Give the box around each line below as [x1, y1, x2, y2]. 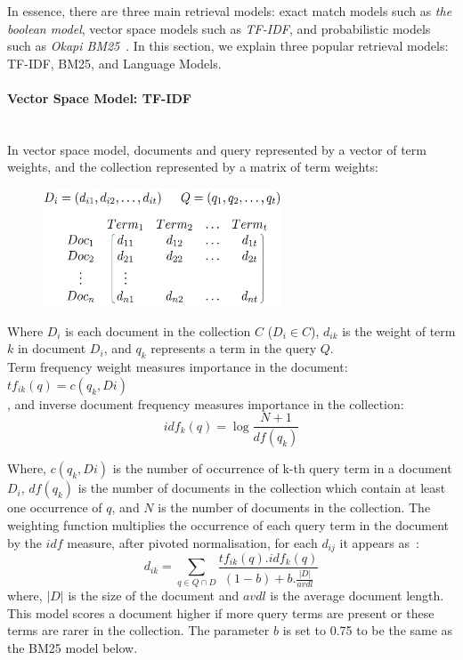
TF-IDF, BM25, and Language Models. [7, 53, 222, 72]
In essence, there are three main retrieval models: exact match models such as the [7, 2, 452, 20]
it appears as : [339, 533, 419, 551]
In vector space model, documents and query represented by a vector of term [7, 140, 426, 158]
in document [17, 339, 86, 358]
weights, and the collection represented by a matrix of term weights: [7, 157, 378, 176]
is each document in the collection [65, 321, 251, 340]
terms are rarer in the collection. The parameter [7, 621, 270, 640]
